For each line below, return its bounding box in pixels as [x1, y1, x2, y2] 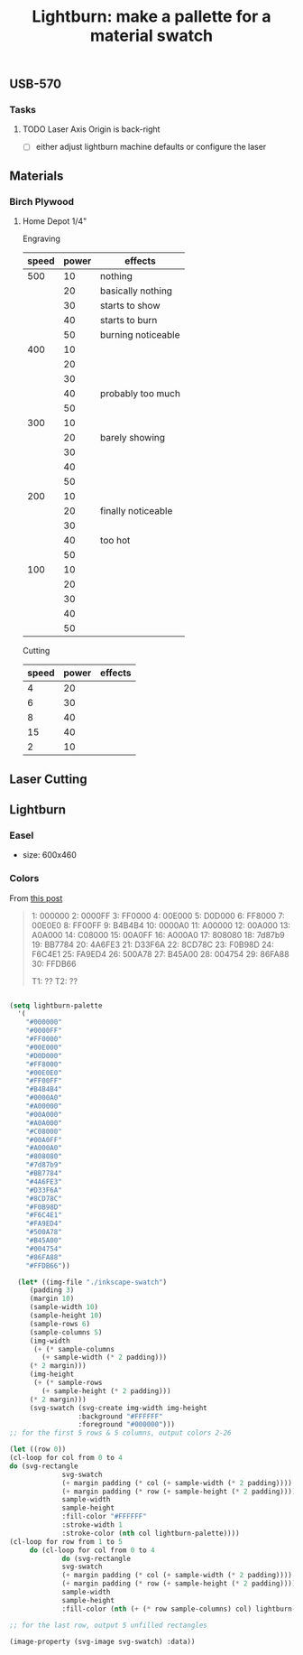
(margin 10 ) [29, 1294, 75, 1304]
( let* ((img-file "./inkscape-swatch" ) [17, 1278, 168, 1287]
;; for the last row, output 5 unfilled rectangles [9, 1621, 207, 1630]
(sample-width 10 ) [29, 1303, 99, 1312]
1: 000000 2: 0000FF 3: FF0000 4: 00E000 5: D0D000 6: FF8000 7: [31, 910, 286, 921]
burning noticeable [100, 329, 180, 341]
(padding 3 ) [29, 1286, 75, 1295]
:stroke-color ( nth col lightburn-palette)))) [61, 1529, 241, 1538]
